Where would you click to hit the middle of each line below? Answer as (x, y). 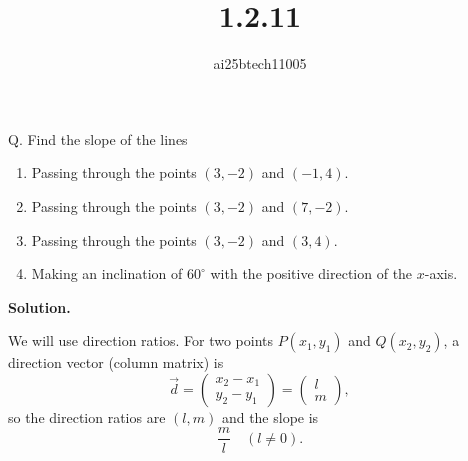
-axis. (441, 273)
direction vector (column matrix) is (116, 362)
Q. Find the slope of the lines (98, 138)
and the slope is (270, 416)
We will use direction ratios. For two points (140, 340)
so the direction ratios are (87, 416)
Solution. (39, 306)
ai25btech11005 (260, 63)
